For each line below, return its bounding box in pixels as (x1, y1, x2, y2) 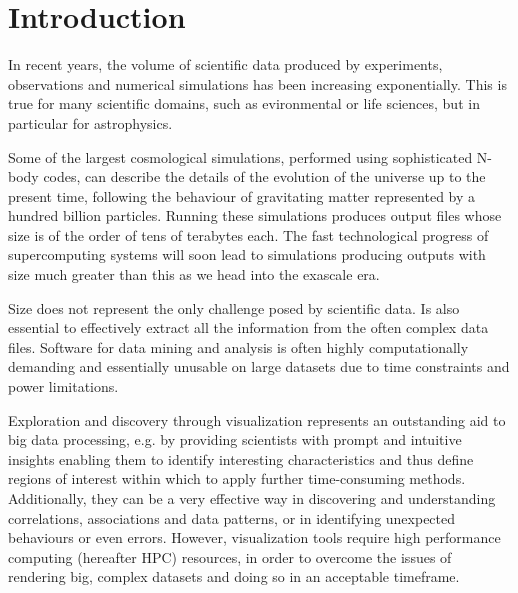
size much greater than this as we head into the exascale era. (8, 264, 380, 285)
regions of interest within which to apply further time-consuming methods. (8, 468, 466, 489)
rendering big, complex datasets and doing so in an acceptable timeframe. (8, 566, 460, 587)
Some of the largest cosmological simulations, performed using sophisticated (8, 146, 473, 167)
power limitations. (8, 376, 119, 397)
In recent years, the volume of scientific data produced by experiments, (8, 54, 443, 75)
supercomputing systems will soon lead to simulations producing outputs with (8, 244, 486, 265)
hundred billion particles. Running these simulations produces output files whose (8, 205, 502, 226)
